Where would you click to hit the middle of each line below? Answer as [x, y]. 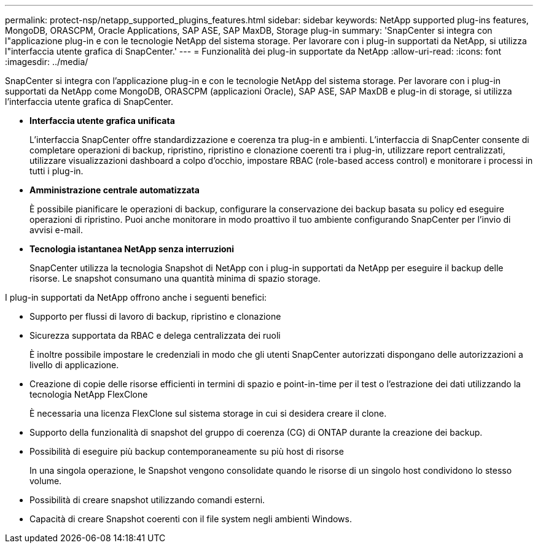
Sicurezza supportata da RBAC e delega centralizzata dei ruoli [155, 335]
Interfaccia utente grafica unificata [102, 121]
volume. [46, 481]
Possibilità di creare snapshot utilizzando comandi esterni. [147, 500]
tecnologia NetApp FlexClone [89, 394]
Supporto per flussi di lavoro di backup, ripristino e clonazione [155, 316]
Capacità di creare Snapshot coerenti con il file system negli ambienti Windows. [191, 519]
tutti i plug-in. [57, 171]
